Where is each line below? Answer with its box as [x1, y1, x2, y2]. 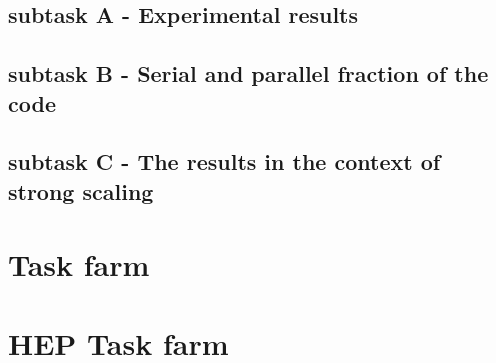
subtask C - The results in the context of [8, 146, 441, 177]
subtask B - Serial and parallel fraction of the [8, 58, 489, 89]
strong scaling [8, 175, 154, 206]
